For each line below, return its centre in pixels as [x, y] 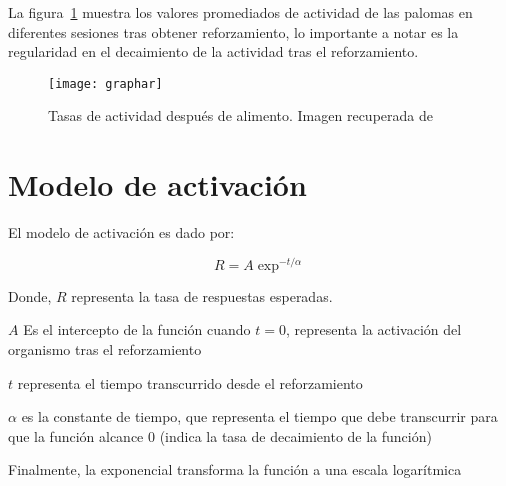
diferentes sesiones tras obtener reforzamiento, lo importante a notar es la [233, 31]
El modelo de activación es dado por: [121, 232]
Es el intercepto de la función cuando [137, 329]
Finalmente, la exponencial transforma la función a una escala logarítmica [235, 469]
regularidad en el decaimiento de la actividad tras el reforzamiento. [213, 51]
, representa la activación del [373, 329]
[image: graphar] [105, 83]
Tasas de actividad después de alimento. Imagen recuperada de [240, 115]
